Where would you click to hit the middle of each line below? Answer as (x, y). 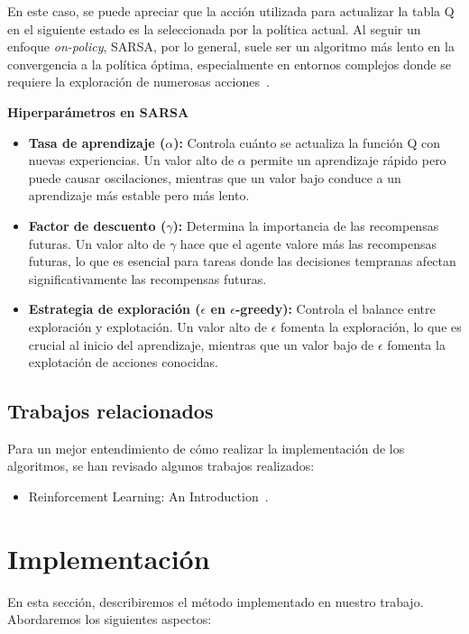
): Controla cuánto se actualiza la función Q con (307, 142)
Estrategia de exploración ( (115, 309)
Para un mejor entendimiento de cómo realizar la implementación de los (206, 448)
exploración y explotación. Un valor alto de (147, 326)
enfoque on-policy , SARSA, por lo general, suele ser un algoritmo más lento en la (231, 46)
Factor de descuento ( (97, 225)
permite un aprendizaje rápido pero (348, 160)
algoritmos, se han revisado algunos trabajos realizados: (161, 466)
